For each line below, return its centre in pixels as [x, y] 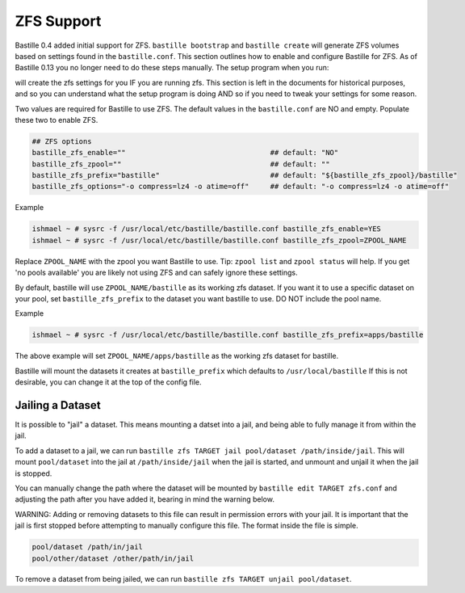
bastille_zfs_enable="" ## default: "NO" [185, 153]
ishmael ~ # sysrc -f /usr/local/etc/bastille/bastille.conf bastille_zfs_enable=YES [206, 229]
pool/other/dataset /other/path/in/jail [113, 558]
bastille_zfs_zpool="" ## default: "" [181, 164]
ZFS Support [58, 21]
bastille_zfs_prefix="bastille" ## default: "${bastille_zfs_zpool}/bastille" [245, 175]
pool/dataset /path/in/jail [87, 547]
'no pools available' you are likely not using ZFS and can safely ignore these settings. [156, 273]
